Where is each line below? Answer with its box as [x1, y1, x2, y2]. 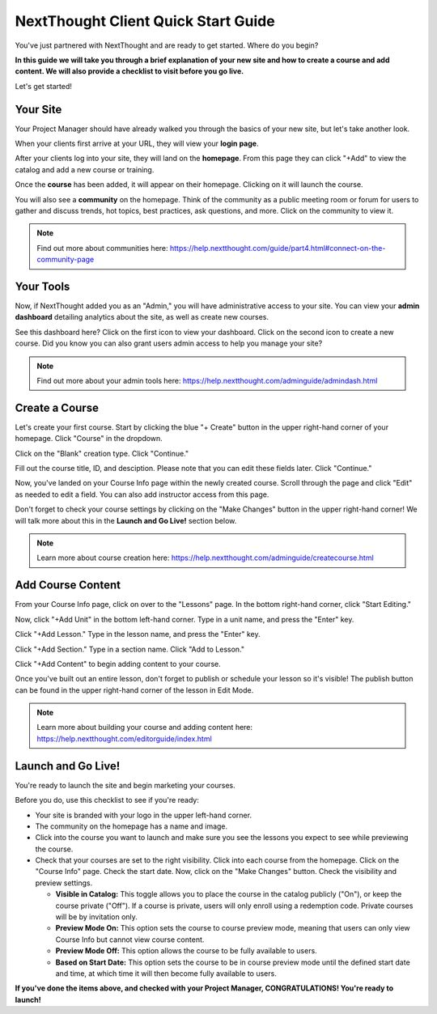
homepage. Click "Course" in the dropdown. [15, 434, 163, 443]
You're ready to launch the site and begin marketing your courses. [15, 780, 236, 790]
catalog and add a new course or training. [15, 164, 155, 174]
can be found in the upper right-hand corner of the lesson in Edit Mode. [15, 685, 254, 695]
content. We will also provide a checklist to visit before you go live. [15, 66, 244, 76]
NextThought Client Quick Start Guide [15, 12, 275, 30]
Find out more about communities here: [36, 243, 169, 252]
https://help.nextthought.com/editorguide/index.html [36, 733, 212, 744]
